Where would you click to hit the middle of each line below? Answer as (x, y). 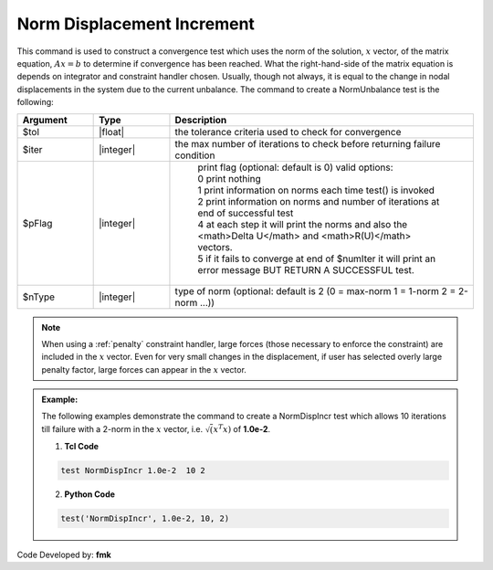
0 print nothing (230, 178)
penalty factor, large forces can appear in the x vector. (144, 369)
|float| (112, 132)
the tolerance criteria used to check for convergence (288, 132)
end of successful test (246, 213)
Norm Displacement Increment (136, 24)
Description (201, 120)
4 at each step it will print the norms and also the (303, 224)
